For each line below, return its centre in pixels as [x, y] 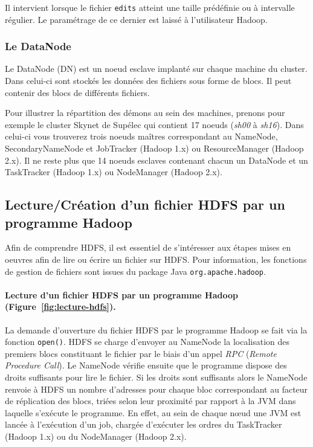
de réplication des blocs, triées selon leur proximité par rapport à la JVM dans [150, 401]
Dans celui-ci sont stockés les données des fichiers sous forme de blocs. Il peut [148, 81]
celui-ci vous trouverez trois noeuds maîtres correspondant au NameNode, [141, 136]
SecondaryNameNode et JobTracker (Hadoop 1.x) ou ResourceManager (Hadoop [154, 148]
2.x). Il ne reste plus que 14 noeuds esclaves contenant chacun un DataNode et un [156, 160]
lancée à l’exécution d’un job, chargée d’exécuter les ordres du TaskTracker [144, 424]
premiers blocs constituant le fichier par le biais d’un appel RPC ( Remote [141, 353]
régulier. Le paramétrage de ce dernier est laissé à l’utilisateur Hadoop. [136, 19]
